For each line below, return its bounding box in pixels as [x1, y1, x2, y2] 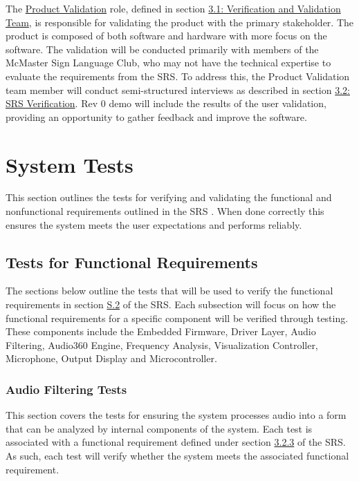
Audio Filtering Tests [6, 380, 127, 397]
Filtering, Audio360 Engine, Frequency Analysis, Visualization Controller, [6, 337, 318, 352]
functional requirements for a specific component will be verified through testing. [6, 310, 349, 325]
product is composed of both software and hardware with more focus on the [6, 28, 327, 43]
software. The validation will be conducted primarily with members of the [6, 41, 319, 56]
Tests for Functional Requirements [6, 251, 258, 272]
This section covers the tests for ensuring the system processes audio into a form [6, 408, 347, 422]
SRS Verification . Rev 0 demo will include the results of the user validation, [6, 96, 326, 111]
